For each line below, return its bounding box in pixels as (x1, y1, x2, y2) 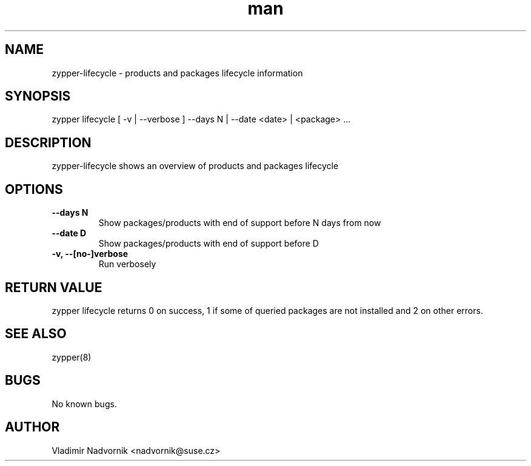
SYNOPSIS (5, 88, 71, 104)
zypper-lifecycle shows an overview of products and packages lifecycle (52, 161, 339, 171)
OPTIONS (5, 181, 63, 197)
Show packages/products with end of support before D (98, 238, 319, 249)
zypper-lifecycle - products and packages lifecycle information (52, 67, 303, 78)
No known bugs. (52, 398, 117, 409)
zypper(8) (52, 351, 92, 362)
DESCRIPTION (5, 135, 92, 150)
